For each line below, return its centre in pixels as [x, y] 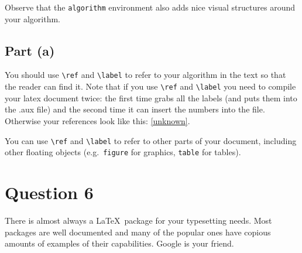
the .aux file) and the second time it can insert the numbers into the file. [135, 109]
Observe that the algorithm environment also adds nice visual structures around [150, 7]
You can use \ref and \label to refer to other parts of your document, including [151, 140]
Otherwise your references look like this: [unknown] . [97, 120]
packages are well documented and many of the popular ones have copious [138, 232]
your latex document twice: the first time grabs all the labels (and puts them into [151, 98]
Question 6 [49, 192]
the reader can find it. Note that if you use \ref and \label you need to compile [150, 86]
